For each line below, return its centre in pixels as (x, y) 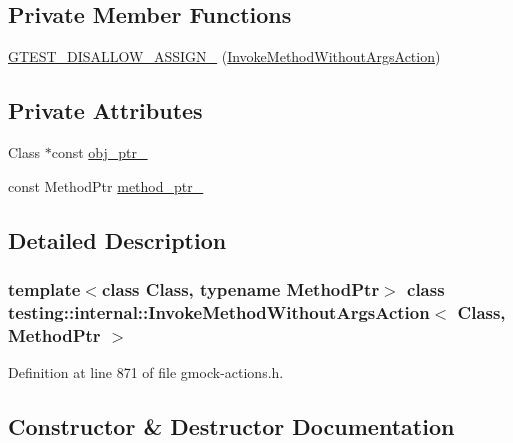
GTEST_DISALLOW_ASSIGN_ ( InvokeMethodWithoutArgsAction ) (224, 56)
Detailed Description (117, 239)
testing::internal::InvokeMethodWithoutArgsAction (219, 311)
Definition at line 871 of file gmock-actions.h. (146, 372)
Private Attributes (105, 110)
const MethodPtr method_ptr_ (106, 185)
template (44, 288)
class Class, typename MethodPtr (240, 288)
